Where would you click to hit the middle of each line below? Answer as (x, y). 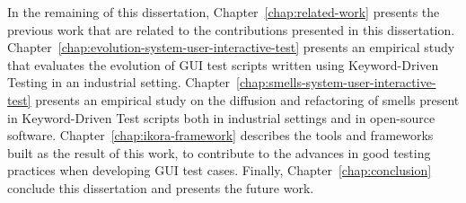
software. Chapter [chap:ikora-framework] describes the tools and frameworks (220, 135)
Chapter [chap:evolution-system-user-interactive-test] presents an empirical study (231, 47)
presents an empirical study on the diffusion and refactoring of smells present (247, 99)
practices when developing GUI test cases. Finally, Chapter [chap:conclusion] (220, 170)
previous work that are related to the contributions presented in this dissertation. (231, 29)
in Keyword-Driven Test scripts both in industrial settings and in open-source (221, 117)
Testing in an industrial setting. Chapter (119, 82)
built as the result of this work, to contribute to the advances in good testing (219, 152)
